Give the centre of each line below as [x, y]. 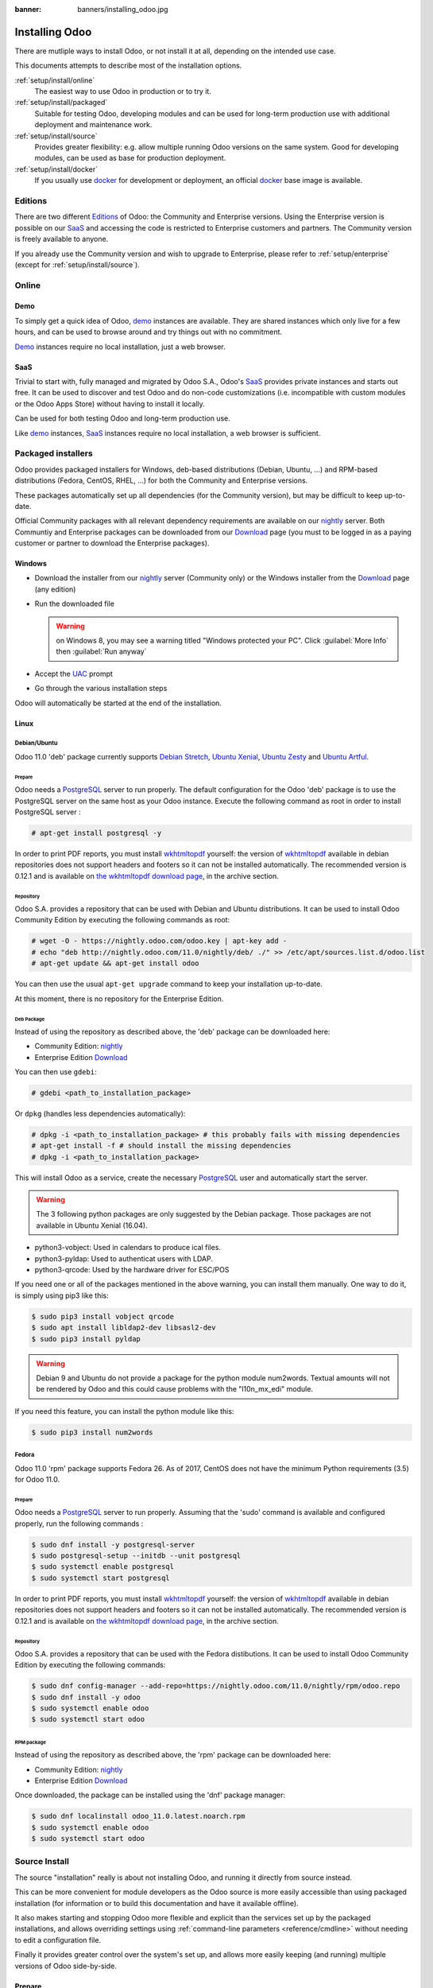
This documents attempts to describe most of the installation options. [128, 66]
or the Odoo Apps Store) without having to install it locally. [110, 404]
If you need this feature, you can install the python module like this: [124, 1411]
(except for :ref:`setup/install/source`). [77, 264]
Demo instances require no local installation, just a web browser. [120, 347]
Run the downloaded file [75, 604]
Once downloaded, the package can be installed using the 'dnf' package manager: [150, 1795]
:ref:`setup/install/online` [55, 80]
